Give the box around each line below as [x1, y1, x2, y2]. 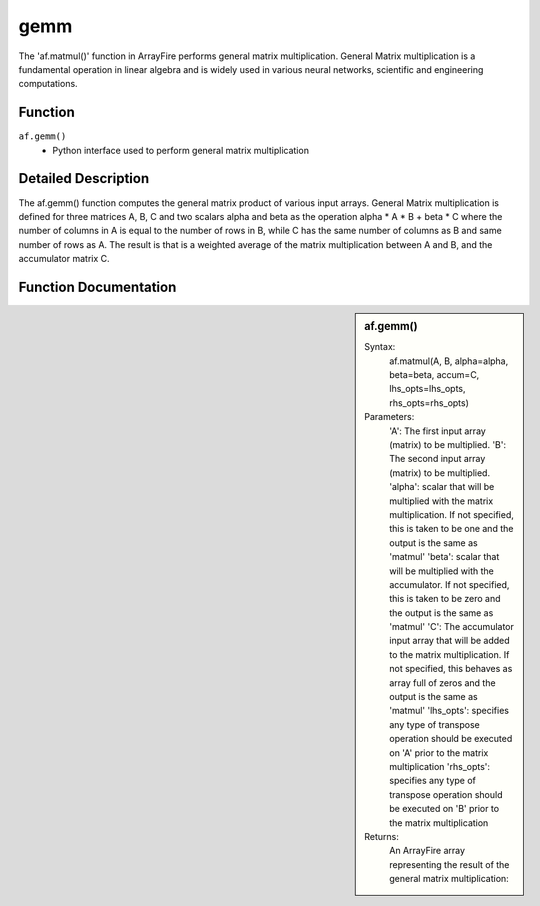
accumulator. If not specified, [389, 578, 510, 590]
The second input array [389, 453, 486, 465]
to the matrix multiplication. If [389, 648, 510, 660]
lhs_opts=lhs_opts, [389, 383, 466, 395]
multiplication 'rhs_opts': [389, 760, 490, 772]
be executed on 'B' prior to [389, 803, 500, 815]
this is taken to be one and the [389, 523, 514, 535]
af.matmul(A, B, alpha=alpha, [389, 355, 509, 367]
